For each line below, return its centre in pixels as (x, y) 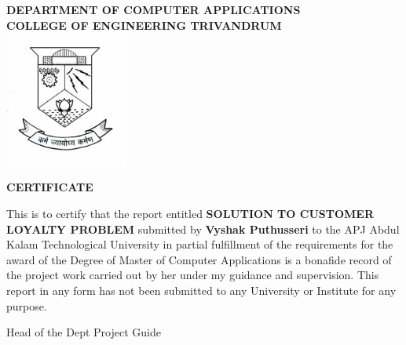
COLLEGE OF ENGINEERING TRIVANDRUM (144, 25)
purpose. (27, 305)
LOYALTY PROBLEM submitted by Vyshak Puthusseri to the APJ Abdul (203, 229)
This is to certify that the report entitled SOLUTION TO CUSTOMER (190, 213)
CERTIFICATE (50, 187)
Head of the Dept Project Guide (84, 332)
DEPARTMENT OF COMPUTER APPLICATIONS (154, 9)
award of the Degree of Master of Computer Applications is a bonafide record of (199, 259)
